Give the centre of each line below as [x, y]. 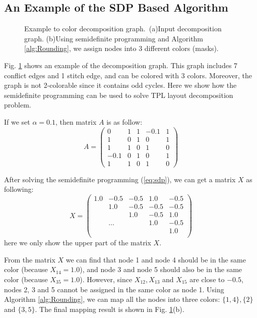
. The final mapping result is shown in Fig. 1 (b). [110, 309]
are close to [207, 279]
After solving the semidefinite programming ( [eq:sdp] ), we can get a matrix [120, 179]
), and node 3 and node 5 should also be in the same [161, 269]
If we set [17, 121]
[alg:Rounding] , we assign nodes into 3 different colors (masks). [121, 48]
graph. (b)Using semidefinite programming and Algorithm [114, 38]
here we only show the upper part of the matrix [78, 243]
